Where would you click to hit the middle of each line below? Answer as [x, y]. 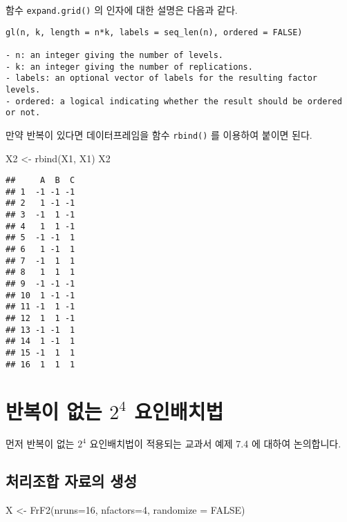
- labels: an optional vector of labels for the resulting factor [162, 78]
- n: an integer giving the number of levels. [114, 55]
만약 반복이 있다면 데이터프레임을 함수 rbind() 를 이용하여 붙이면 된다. [159, 134]
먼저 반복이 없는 [40, 444]
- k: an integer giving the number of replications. [129, 67]
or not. [23, 113]
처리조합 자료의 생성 [71, 481]
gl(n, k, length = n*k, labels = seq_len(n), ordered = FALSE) [154, 32]
